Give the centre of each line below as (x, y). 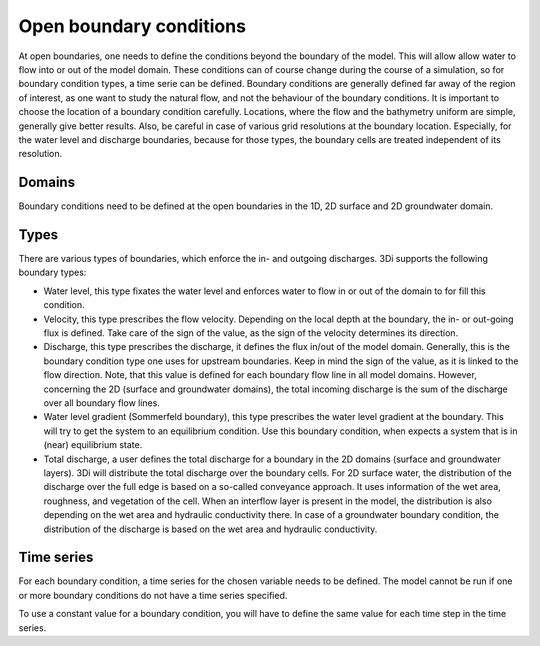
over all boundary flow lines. (101, 403)
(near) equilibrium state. (93, 445)
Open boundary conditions (132, 26)
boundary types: (52, 272)
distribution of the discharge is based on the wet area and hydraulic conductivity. (210, 529)
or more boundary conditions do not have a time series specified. (153, 595)
